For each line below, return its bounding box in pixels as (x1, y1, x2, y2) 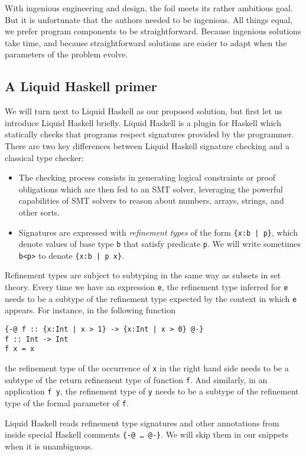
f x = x (5, 345, 35, 354)
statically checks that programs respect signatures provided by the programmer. (5, 128, 294, 140)
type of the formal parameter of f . (5, 396, 129, 409)
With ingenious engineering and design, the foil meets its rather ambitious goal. (5, 2, 293, 14)
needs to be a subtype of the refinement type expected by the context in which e (5, 292, 297, 304)
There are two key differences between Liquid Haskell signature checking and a (5, 139, 289, 152)
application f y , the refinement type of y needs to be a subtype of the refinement (5, 385, 299, 397)
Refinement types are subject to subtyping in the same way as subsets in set (5, 269, 281, 281)
